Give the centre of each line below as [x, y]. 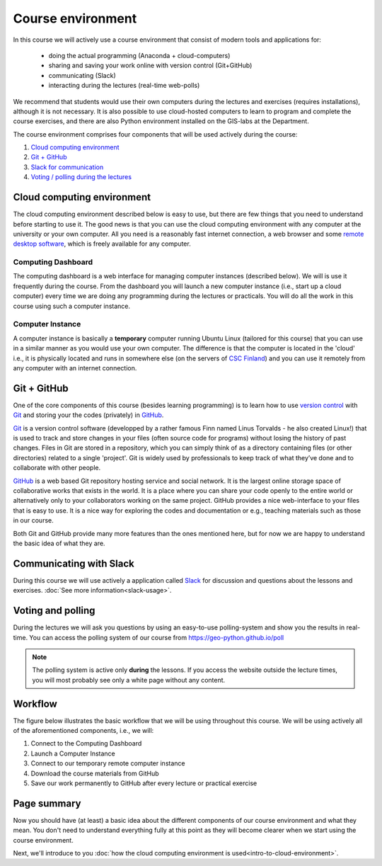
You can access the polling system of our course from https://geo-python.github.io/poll [157, 637]
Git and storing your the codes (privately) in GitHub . [88, 415]
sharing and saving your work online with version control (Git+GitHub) [150, 65]
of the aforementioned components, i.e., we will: [83, 730]
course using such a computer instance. [72, 306]
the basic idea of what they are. [59, 543]
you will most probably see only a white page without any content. [129, 680]
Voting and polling [54, 611]
